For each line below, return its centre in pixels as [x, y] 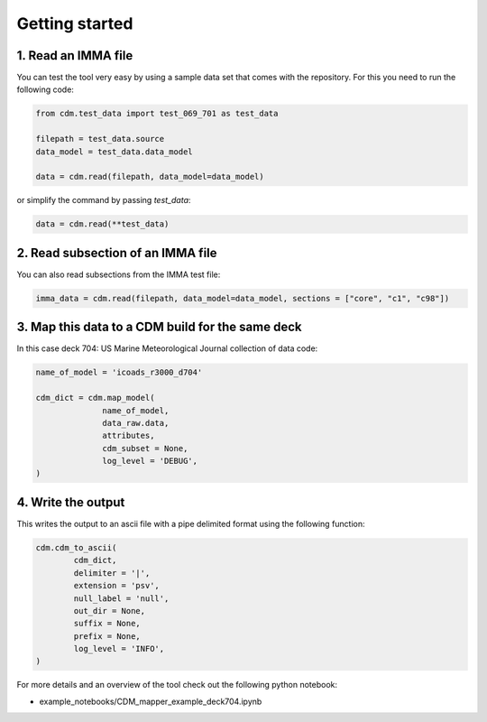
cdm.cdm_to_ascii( [76, 547]
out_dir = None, [110, 611]
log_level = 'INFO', [119, 649]
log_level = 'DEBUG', [150, 461]
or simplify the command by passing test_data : [104, 200]
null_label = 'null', [121, 598]
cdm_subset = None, [145, 448]
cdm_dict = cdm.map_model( [95, 398]
